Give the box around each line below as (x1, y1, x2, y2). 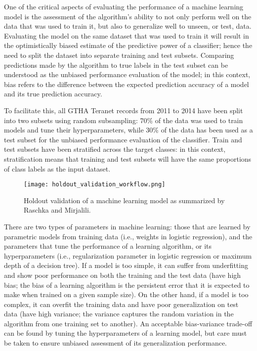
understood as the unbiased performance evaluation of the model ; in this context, (4, 69, 251, 80)
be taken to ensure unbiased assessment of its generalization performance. (4, 338, 227, 348)
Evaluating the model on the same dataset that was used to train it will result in (4, 30, 249, 41)
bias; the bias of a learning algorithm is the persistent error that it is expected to (4, 279, 250, 290)
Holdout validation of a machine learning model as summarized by (24, 195, 225, 205)
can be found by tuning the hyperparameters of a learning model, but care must (4, 328, 247, 338)
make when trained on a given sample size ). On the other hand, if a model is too (4, 289, 249, 300)
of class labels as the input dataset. (4, 163, 111, 174)
